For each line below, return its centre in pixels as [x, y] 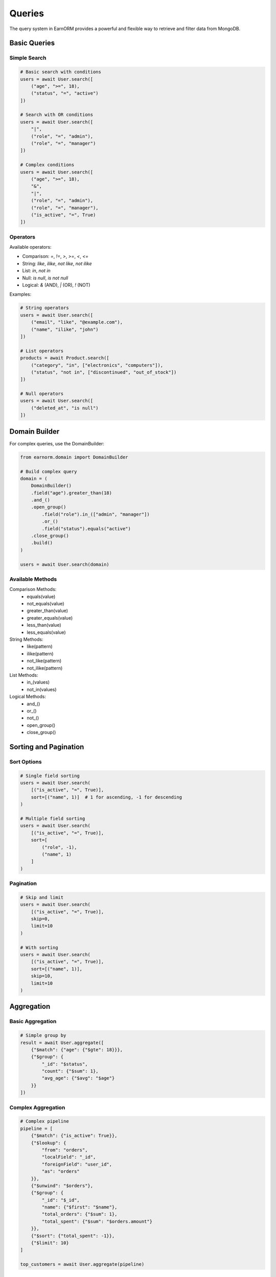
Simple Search [28, 58]
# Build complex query [49, 471]
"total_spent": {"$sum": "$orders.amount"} [97, 1221]
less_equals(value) [46, 632]
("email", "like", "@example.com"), [77, 322]
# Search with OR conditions [57, 115]
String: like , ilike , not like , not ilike [57, 264]
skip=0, [41, 919]
